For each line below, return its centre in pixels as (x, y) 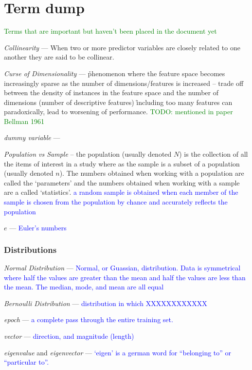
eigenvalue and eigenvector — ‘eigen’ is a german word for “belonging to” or (118, 352)
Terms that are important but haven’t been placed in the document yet (110, 31)
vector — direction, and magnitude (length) (69, 336)
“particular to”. (27, 362)
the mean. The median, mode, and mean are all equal (84, 287)
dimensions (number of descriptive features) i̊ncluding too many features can (118, 102)
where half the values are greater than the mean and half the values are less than (125, 277)
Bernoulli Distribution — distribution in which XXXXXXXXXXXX (106, 303)
